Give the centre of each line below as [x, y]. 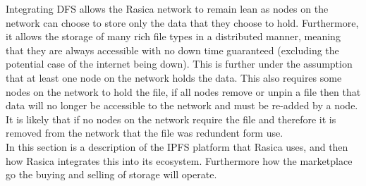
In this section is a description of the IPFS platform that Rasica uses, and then [177, 146]
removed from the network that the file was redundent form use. [145, 133]
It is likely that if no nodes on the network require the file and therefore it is [171, 119]
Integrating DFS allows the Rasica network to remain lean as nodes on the [167, 8]
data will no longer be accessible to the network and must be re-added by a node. [182, 105]
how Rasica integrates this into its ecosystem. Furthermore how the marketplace [179, 160]
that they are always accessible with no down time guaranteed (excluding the [172, 50]
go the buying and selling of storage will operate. [111, 174]
